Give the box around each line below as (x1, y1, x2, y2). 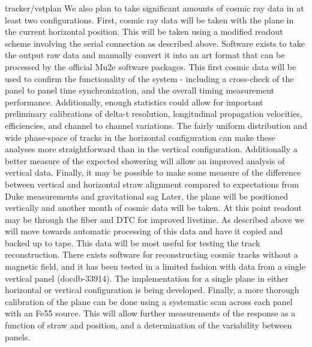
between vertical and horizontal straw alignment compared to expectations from (5, 177, 299, 190)
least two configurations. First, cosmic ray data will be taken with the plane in (5, 13, 294, 26)
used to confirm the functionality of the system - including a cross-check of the (5, 72, 294, 85)
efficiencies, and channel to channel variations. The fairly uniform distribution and (5, 119, 307, 131)
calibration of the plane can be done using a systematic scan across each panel (5, 295, 293, 307)
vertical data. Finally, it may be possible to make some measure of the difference (5, 166, 301, 179)
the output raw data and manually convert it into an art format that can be (5, 49, 285, 61)
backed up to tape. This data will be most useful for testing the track (5, 236, 260, 249)
